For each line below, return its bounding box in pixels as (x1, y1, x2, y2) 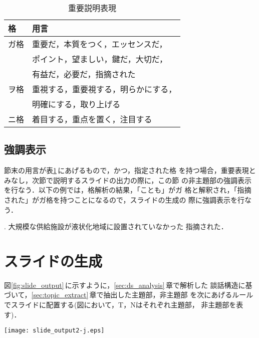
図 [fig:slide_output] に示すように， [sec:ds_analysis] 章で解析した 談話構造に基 (4, 279, 252, 290)
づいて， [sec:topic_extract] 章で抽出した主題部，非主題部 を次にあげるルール (4, 289, 253, 300)
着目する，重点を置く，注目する (32, 113, 152, 125)
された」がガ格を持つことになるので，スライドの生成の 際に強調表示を (4, 194, 238, 205)
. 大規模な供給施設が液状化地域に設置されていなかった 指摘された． (4, 221, 228, 232)
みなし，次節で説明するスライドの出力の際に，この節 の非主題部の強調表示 (4, 175, 251, 185)
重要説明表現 (68, 2, 117, 14)
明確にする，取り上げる (32, 98, 121, 110)
